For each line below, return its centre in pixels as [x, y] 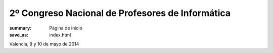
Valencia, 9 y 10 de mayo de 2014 [44, 44]
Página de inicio [66, 28]
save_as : [19, 34]
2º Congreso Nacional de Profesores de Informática [120, 13]
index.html [60, 34]
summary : [20, 28]
